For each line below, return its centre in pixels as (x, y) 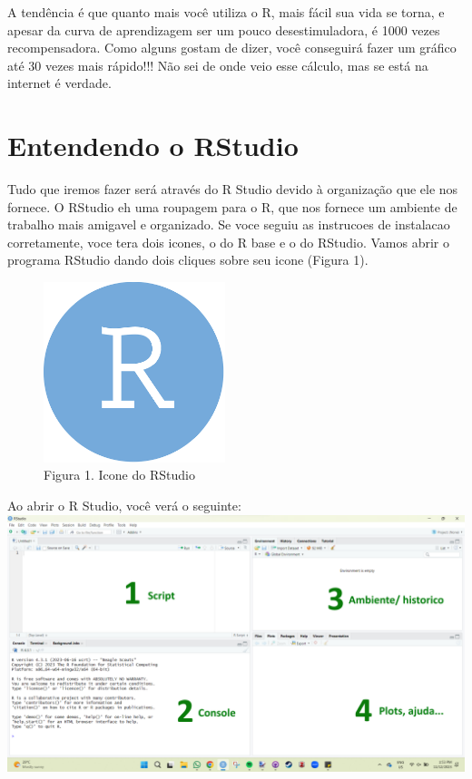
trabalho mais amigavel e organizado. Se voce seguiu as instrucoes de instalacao (229, 224)
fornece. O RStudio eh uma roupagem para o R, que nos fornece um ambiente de (232, 206)
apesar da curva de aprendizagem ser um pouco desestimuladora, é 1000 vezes (224, 29)
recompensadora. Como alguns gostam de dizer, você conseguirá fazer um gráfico (232, 48)
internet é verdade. (59, 83)
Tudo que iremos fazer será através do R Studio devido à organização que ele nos (233, 189)
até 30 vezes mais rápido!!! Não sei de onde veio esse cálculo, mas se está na (218, 65)
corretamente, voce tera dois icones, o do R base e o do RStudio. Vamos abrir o (228, 242)
